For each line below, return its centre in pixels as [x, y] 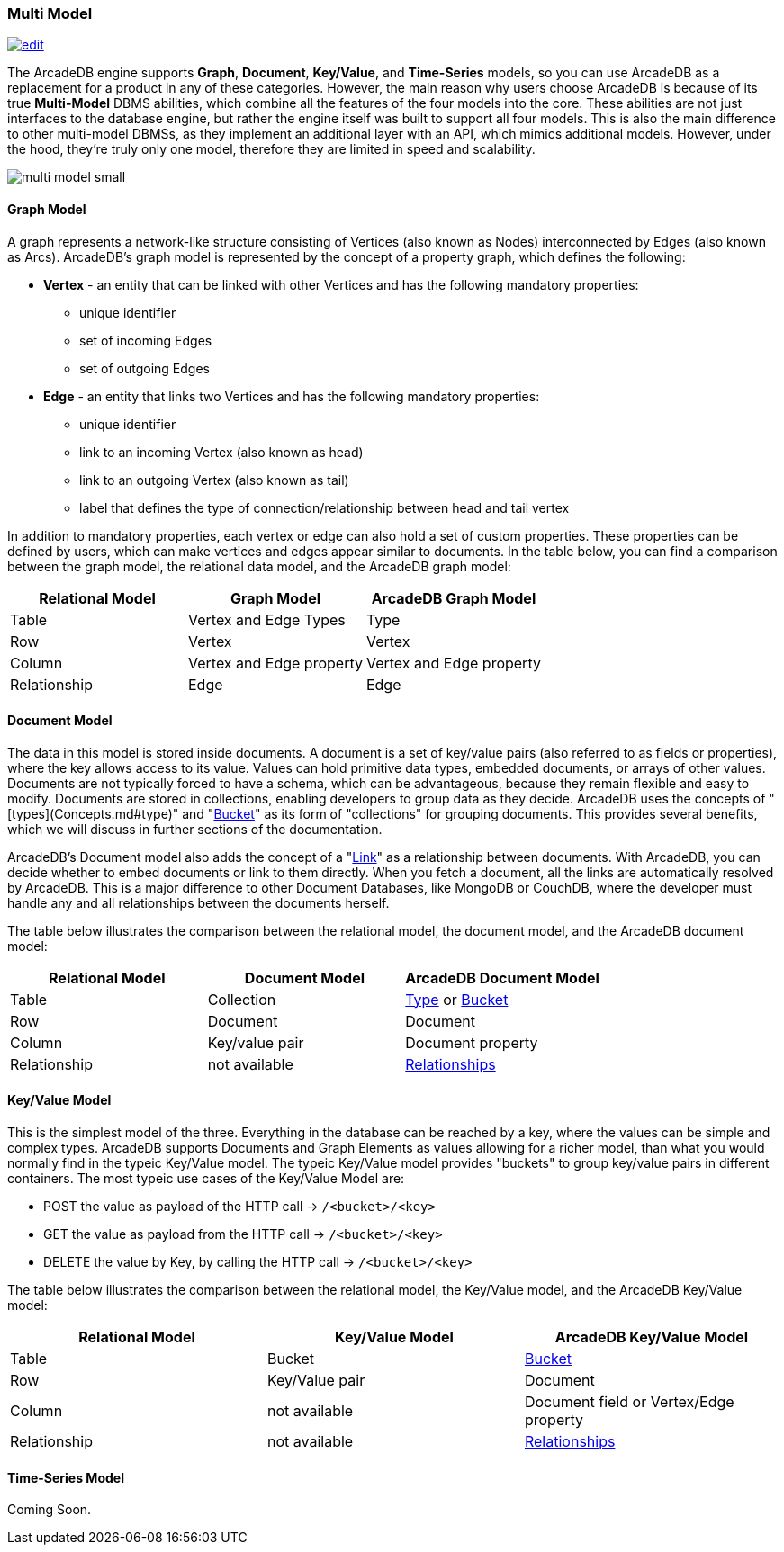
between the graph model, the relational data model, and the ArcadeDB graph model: [259, 566]
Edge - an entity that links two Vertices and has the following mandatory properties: [292, 396]
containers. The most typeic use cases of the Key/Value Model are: [206, 1179]
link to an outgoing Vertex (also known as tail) [214, 480]
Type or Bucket [457, 999]
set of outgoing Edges [144, 368]
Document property [472, 1042]
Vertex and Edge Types [266, 619]
